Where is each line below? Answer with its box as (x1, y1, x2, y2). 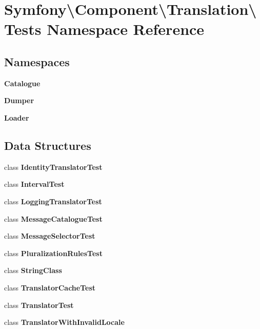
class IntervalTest (4, 179, 65, 189)
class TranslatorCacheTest (4, 282, 96, 293)
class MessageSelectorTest (4, 230, 95, 241)
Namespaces (4, 53, 70, 69)
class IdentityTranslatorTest (4, 161, 103, 172)
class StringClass (4, 265, 62, 276)
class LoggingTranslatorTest (4, 196, 102, 206)
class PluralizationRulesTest (4, 247, 103, 258)
